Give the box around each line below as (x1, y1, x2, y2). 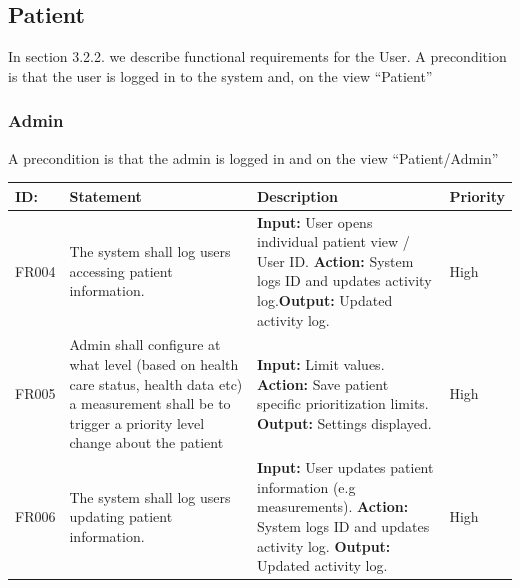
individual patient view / (256, 231, 410, 252)
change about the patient (69, 432, 224, 453)
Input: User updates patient (256, 457, 434, 478)
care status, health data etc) (69, 373, 243, 394)
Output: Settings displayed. (256, 412, 432, 433)
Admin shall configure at (69, 334, 221, 355)
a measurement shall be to (69, 393, 231, 414)
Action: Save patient (256, 373, 389, 394)
